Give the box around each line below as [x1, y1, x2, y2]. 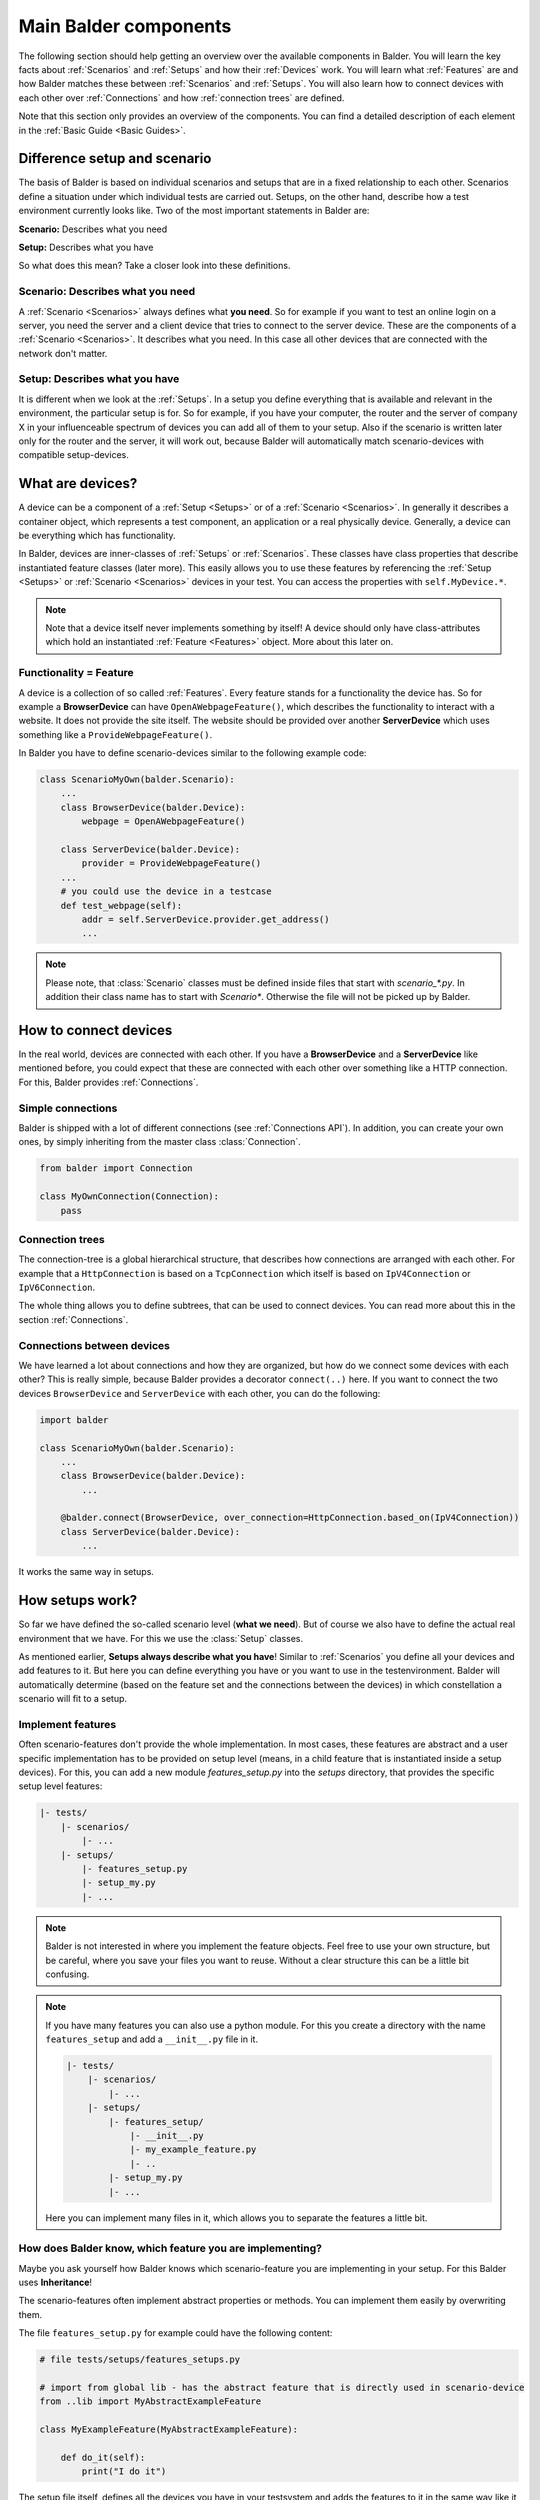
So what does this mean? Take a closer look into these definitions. [18, 260, 291, 272]
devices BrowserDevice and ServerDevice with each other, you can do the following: [18, 1387, 381, 1399]
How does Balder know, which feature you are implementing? [18, 2241, 322, 2255]
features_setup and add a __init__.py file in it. [45, 2033, 259, 2045]
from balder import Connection [39, 1163, 194, 1174]
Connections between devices [18, 1338, 170, 1352]
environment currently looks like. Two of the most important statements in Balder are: [18, 205, 370, 217]
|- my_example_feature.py [129, 2144, 257, 2155]
